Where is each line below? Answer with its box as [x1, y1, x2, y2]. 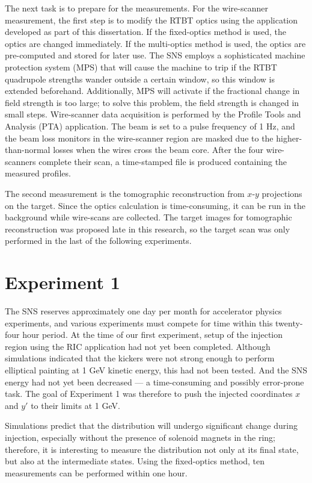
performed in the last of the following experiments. [5, 234, 192, 247]
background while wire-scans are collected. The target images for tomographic [5, 211, 292, 223]
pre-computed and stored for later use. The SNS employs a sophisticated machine [5, 49, 305, 61]
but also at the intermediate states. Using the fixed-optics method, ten [5, 455, 265, 467]
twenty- [275, 316, 303, 329]
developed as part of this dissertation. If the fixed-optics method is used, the [5, 25, 287, 38]
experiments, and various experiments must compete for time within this [5, 316, 273, 329]
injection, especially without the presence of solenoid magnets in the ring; [5, 431, 275, 443]
